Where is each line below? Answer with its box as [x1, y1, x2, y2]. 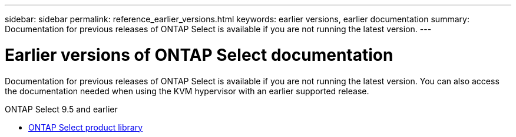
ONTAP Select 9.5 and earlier [5, 104, 118, 114]
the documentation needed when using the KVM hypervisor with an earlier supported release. [5, 85, 369, 96]
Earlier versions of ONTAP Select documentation [5, 44, 393, 65]
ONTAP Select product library [28, 122, 143, 132]
